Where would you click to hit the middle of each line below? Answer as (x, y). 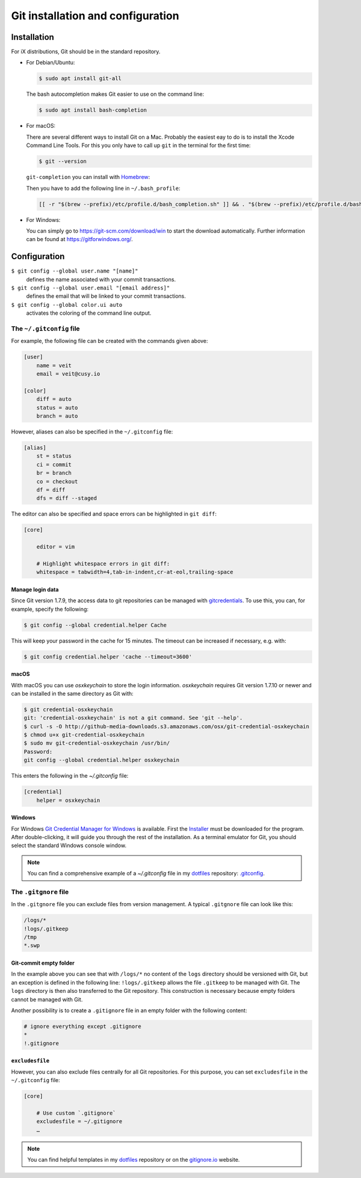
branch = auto (57, 416)
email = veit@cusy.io (68, 374)
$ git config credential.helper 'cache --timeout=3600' (108, 657)
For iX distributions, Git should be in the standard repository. (86, 52)
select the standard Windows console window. (69, 846)
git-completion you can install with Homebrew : (88, 177)
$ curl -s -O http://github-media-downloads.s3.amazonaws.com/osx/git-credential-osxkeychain (167, 726)
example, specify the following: (50, 609)
